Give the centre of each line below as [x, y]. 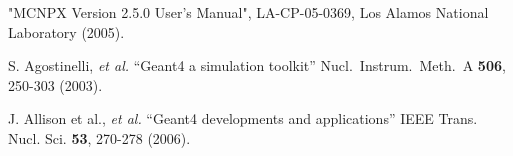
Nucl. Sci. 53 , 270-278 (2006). [99, 137]
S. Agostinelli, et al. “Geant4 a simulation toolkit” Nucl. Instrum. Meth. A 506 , [257, 65]
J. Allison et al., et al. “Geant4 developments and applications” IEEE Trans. [243, 118]
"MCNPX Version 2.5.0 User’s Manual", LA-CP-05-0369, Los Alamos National [248, 12]
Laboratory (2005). [66, 31]
